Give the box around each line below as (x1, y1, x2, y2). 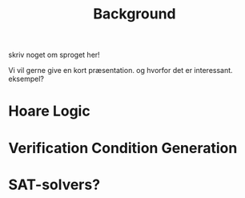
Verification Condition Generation (8, 139, 238, 157)
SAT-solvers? (8, 176, 101, 193)
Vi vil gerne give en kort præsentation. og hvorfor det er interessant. (8, 66, 234, 75)
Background (93, 5, 176, 23)
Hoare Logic (8, 102, 90, 120)
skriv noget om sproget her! (8, 50, 100, 60)
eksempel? (8, 74, 44, 84)
